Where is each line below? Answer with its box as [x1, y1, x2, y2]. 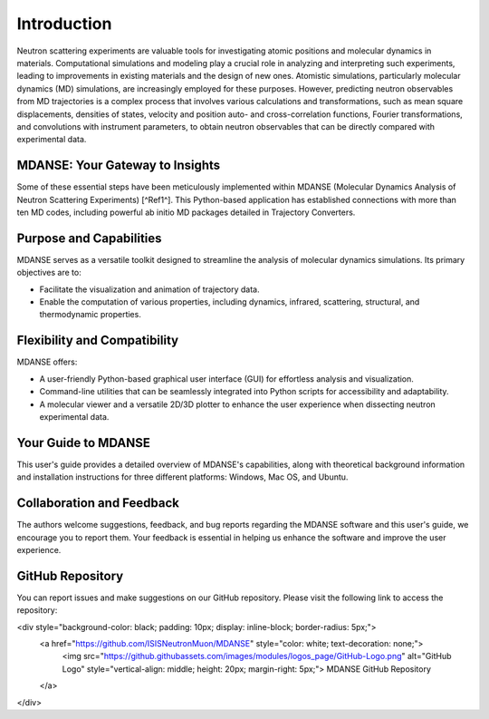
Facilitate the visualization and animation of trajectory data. [39, 284, 260, 295]
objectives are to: [16, 267, 81, 278]
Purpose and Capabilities [16, 230, 162, 246]
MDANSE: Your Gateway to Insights [16, 158, 221, 173]
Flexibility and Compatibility [16, 333, 179, 348]
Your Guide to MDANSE [16, 435, 151, 451]
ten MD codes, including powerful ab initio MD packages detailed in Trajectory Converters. [16, 207, 356, 218]
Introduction [16, 14, 112, 34]
